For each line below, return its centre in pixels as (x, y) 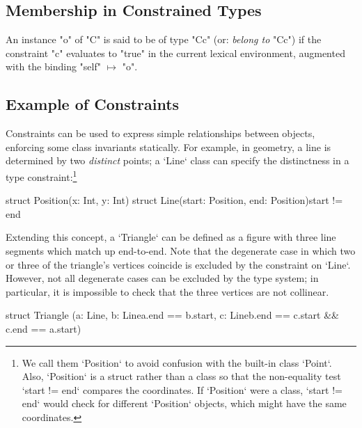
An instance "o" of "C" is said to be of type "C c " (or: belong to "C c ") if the (164, 39)
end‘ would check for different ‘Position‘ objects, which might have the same (184, 403)
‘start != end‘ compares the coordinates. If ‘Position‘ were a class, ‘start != (182, 389)
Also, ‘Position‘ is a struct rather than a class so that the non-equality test (181, 376)
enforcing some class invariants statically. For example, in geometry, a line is (168, 146)
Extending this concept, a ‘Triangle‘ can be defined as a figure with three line (171, 237)
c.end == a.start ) (44, 328)
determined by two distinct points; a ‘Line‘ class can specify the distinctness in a (178, 160)
